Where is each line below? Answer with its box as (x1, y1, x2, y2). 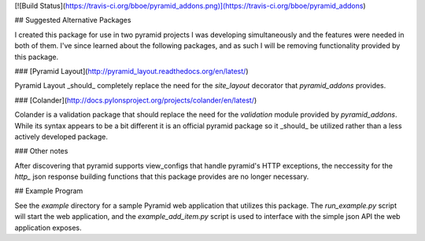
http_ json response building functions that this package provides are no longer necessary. (14, 172, 309, 181)
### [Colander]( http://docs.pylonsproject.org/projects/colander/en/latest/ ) (14, 95, 257, 105)
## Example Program (14, 186, 83, 196)
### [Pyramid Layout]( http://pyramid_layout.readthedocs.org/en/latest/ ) (14, 66, 249, 76)
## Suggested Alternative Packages (14, 16, 131, 25)
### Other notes (14, 146, 68, 156)
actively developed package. (14, 132, 108, 141)
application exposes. (14, 223, 82, 232)
